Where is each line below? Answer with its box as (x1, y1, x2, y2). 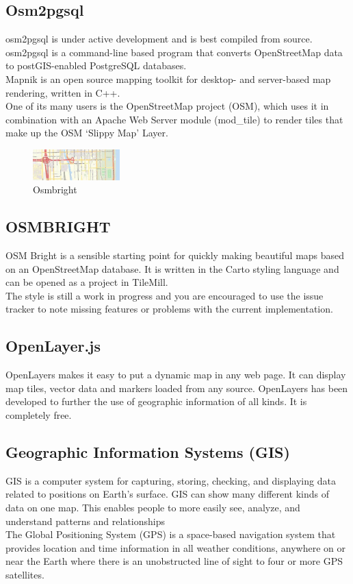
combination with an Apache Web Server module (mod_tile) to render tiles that (5, 112, 343, 126)
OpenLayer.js (5, 335, 101, 356)
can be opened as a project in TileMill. (5, 275, 168, 289)
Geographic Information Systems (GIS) (5, 441, 290, 462)
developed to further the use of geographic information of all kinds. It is (5, 394, 307, 409)
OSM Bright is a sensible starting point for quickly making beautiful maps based (5, 247, 345, 262)
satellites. (5, 567, 44, 581)
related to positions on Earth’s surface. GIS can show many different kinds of (5, 487, 330, 501)
